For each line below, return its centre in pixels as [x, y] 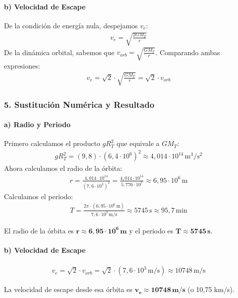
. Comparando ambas [188, 52]
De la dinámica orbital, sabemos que [59, 52]
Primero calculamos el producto [52, 143]
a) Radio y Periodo [37, 124]
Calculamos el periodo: [39, 196]
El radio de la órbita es [39, 230]
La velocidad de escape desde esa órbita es [68, 289]
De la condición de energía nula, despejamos [71, 25]
